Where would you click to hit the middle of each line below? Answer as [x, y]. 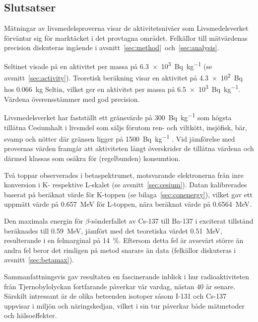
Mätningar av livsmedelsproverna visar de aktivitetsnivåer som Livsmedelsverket [126, 28]
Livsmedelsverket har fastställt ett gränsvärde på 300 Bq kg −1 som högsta [118, 117]
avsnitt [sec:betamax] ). [39, 260]
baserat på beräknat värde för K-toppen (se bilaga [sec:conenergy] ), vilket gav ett [128, 194]
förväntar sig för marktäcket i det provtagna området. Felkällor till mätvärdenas [126, 38]
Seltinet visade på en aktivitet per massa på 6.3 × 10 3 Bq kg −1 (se [108, 65]
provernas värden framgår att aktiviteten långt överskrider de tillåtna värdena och [129, 148]
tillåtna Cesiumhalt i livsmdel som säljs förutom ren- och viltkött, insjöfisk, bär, [126, 127]
